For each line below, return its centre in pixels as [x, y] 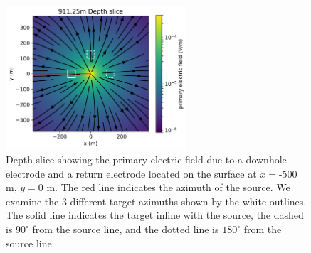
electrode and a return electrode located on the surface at [131, 173]
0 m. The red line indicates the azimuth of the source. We [164, 187]
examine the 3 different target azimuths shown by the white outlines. [156, 201]
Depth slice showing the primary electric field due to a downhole [146, 160]
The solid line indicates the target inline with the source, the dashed [155, 215]
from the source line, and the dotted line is [126, 229]
